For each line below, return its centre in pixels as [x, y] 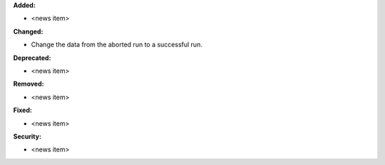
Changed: [28, 31]
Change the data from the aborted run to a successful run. [117, 45]
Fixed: [22, 110]
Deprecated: [32, 58]
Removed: [29, 84]
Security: [27, 136]
